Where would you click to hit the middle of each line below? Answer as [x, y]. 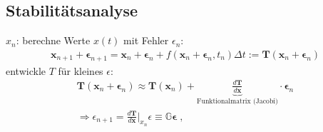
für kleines [81, 70]
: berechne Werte [53, 40]
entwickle [26, 70]
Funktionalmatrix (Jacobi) [237, 102]
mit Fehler [146, 40]
